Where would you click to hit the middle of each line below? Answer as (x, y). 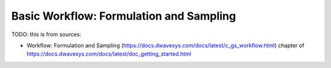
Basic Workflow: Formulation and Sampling (124, 16)
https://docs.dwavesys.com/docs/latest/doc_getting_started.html (109, 54)
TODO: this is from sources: (46, 34)
